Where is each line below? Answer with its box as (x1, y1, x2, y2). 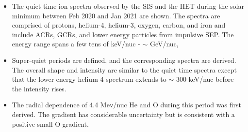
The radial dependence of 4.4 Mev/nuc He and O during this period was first (12, 100, 241, 110)
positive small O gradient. (12, 118, 89, 129)
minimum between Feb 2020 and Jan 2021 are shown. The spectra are (12, 10, 220, 20)
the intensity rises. (12, 83, 66, 93)
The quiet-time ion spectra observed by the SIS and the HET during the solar (12, 1, 244, 11)
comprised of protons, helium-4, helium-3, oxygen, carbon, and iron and (12, 20, 226, 30)
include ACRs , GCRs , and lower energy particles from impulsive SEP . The (12, 29, 234, 39)
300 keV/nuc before (176, 74, 234, 84)
